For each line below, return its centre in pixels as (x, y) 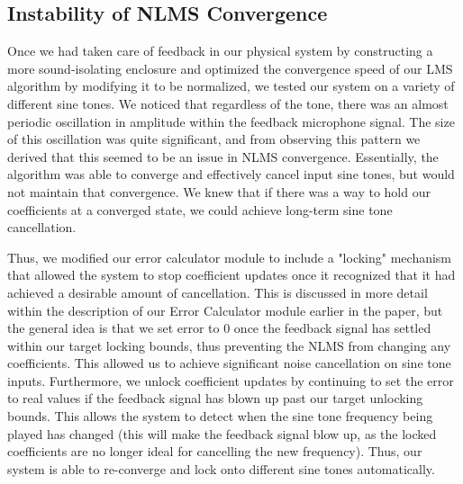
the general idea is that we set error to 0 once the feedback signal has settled (219, 328)
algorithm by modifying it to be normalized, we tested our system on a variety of (231, 86)
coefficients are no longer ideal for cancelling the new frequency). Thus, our (215, 451)
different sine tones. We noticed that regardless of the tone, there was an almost (228, 103)
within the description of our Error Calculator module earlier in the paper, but (225, 310)
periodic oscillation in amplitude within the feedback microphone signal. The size (231, 121)
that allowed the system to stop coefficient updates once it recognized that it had (231, 275)
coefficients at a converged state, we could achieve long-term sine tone (200, 209)
